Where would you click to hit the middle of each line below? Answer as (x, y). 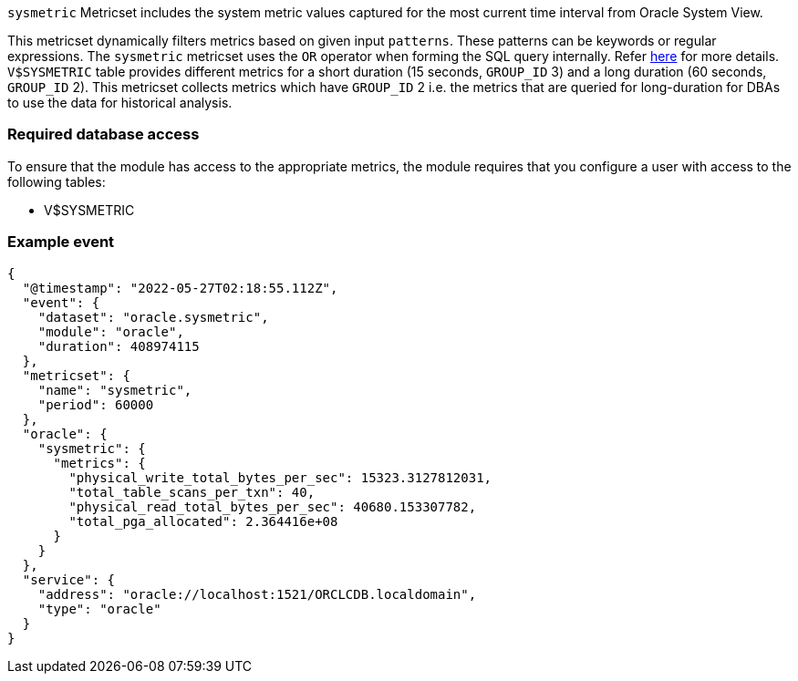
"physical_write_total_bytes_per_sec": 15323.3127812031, (280, 477)
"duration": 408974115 (119, 346)
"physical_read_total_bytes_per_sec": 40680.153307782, (273, 506)
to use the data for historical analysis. (120, 103)
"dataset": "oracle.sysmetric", (153, 317)
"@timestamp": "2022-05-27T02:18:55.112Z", (180, 288)
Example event (61, 242)
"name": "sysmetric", (115, 390)
